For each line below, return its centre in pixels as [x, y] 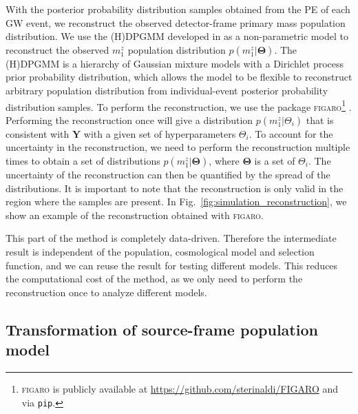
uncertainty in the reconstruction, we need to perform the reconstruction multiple [178, 147]
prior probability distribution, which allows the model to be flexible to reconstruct [179, 77]
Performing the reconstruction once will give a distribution [129, 120]
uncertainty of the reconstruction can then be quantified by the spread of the [168, 174]
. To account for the [291, 133]
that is [320, 120]
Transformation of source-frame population [162, 329]
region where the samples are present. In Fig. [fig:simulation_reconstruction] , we [176, 201]
